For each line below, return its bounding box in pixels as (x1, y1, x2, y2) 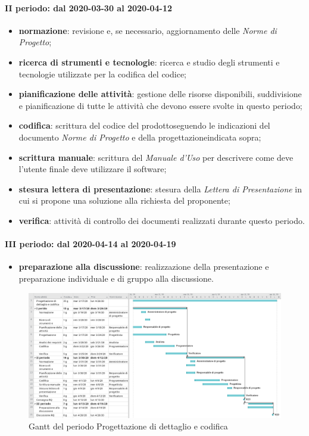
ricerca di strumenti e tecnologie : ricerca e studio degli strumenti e (18, 55, 280, 68)
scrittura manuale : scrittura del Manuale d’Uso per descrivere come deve (18, 151, 294, 163)
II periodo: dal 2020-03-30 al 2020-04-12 (5, 1, 173, 14)
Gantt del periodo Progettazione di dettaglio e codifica (29, 420, 228, 432)
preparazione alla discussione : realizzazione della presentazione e (18, 260, 269, 273)
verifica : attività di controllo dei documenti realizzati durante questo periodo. (18, 214, 305, 226)
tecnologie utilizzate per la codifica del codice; (18, 67, 186, 80)
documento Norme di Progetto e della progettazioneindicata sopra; (18, 130, 261, 143)
